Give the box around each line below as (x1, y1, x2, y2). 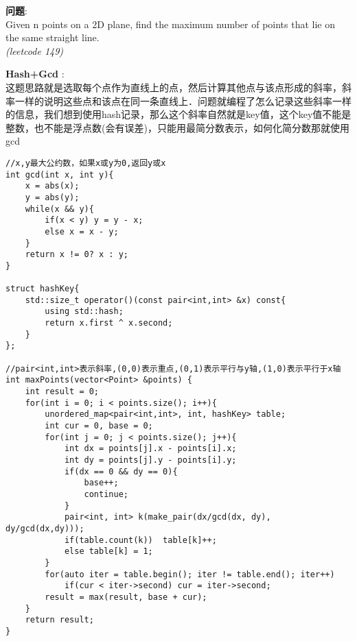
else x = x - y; (45, 226, 119, 237)
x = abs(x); (25, 181, 80, 191)
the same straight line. (5, 30, 100, 45)
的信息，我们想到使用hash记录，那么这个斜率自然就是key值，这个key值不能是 (5, 107, 352, 121)
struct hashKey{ (5, 284, 80, 294)
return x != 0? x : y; (25, 250, 128, 260)
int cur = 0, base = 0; (45, 421, 153, 431)
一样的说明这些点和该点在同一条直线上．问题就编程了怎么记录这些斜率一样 (14, 93, 352, 108)
